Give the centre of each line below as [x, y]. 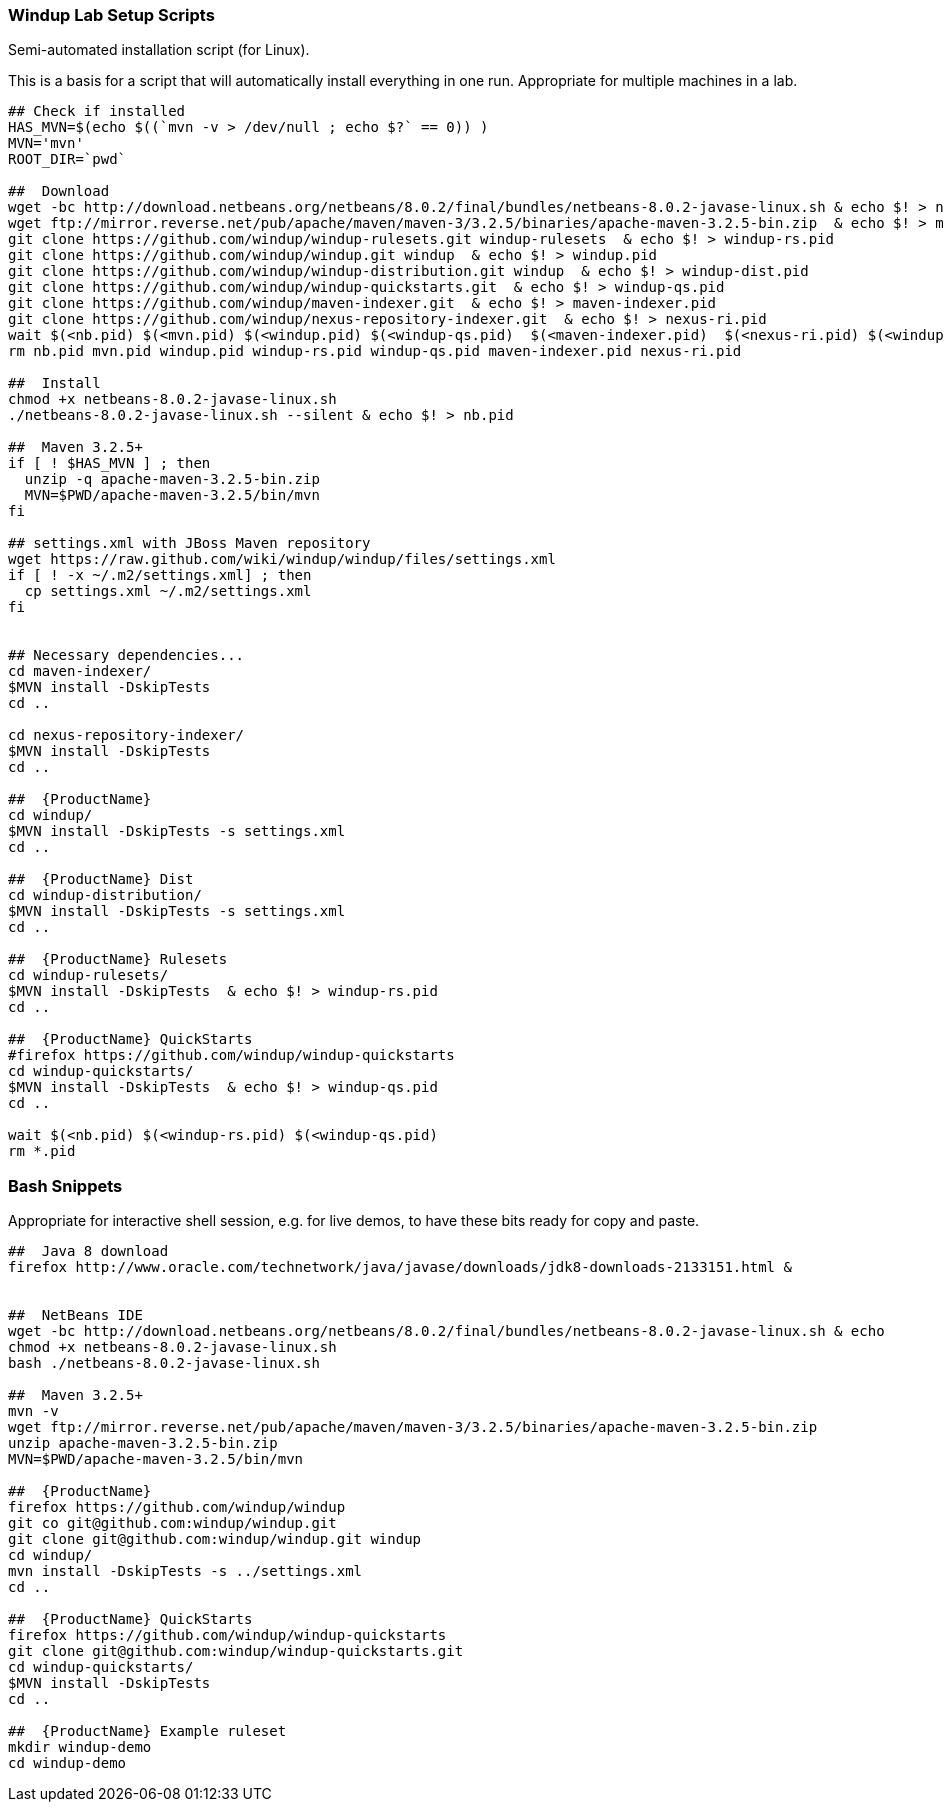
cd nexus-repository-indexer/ [126, 735]
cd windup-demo [67, 1763]
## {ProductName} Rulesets [118, 959]
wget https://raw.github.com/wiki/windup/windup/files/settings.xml [282, 559]
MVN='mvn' [46, 143]
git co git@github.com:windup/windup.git [172, 1523]
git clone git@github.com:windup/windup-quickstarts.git [236, 1651]
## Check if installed [97, 111]
